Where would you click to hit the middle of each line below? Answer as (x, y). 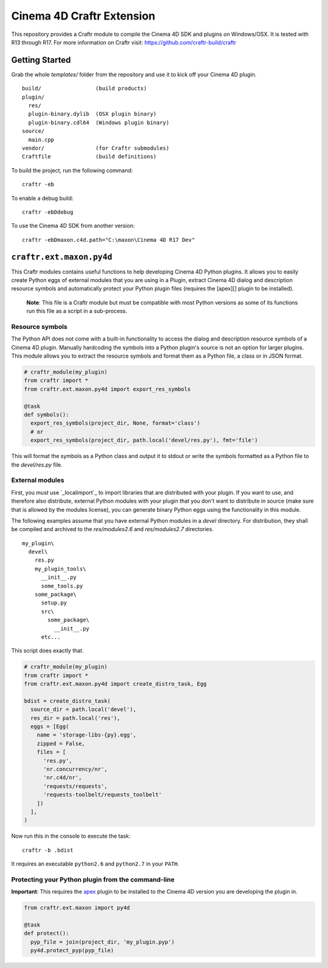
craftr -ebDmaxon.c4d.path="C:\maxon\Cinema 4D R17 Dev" (109, 240)
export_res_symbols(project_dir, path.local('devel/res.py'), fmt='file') (144, 440)
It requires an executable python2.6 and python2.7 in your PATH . (95, 864)
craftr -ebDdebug (48, 212)
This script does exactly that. (48, 651)
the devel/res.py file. (37, 465)
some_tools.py (62, 586)
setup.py (54, 603)
